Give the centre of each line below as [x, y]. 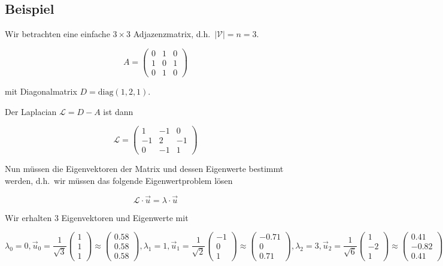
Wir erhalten [28, 217]
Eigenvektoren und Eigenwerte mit [125, 217]
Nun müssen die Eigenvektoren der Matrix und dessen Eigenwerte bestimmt [144, 169]
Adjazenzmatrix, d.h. [172, 34]
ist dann [118, 111]
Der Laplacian [31, 111]
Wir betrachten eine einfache [57, 34]
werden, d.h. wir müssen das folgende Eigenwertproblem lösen [119, 180]
